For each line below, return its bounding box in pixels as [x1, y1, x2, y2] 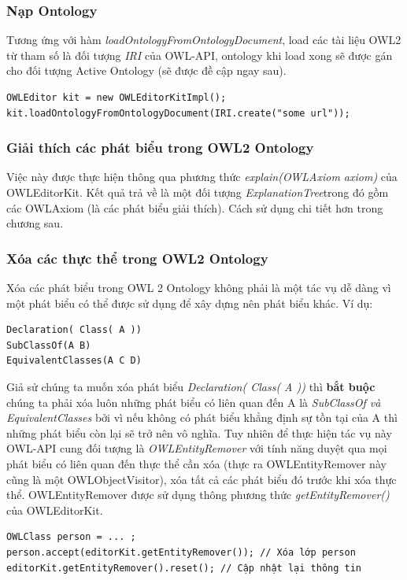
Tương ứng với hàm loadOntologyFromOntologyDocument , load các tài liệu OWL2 [6, 31, 401, 48]
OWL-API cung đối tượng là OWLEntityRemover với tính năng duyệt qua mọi [6, 440, 387, 456]
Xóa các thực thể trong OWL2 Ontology [6, 248, 268, 268]
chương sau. [6, 215, 64, 231]
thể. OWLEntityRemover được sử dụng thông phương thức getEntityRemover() [6, 486, 390, 503]
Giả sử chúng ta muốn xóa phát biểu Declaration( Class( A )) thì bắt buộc [6, 378, 376, 394]
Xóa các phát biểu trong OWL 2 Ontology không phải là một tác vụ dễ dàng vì [6, 279, 391, 295]
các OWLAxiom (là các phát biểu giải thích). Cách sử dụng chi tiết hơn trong [6, 199, 383, 216]
